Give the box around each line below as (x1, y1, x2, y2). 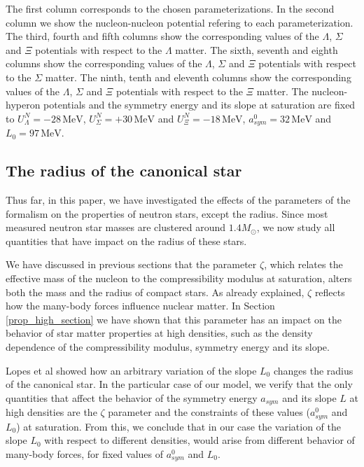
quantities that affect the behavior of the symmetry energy (6, 390, 258, 405)
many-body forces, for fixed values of (6, 446, 164, 461)
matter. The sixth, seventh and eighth (175, 42, 338, 57)
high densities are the (6, 405, 97, 419)
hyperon (6, 97, 41, 112)
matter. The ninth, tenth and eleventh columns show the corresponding (45, 69, 351, 84)
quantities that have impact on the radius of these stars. (6, 233, 247, 248)
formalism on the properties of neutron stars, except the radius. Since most (6, 206, 328, 221)
